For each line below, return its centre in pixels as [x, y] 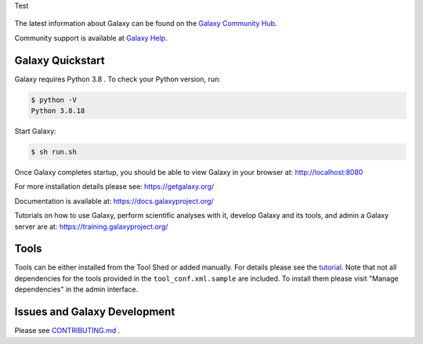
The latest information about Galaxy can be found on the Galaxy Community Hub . [146, 24]
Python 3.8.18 [58, 111]
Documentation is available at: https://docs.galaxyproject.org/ [114, 201]
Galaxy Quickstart [60, 60]
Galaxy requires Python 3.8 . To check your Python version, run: [117, 79]
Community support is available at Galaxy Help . [91, 38]
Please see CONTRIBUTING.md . [67, 331]
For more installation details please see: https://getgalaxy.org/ [114, 186]
